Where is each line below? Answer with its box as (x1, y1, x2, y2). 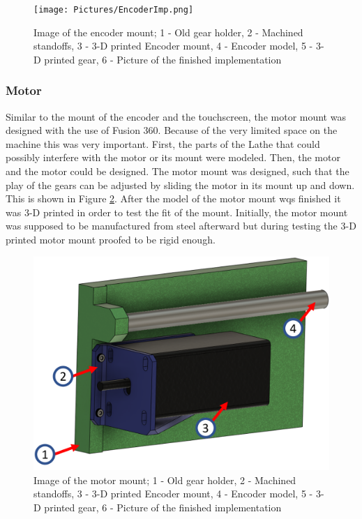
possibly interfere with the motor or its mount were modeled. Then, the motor (6, 150, 340, 165)
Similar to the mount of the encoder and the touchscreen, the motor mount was (6, 109, 346, 123)
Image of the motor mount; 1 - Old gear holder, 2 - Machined (33, 472, 296, 487)
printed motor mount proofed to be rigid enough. (6, 232, 216, 246)
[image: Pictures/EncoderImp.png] (33, 5, 194, 15)
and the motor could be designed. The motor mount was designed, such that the (6, 164, 349, 179)
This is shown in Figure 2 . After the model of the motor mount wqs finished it (6, 191, 341, 206)
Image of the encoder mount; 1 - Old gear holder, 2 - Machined (33, 24, 303, 39)
